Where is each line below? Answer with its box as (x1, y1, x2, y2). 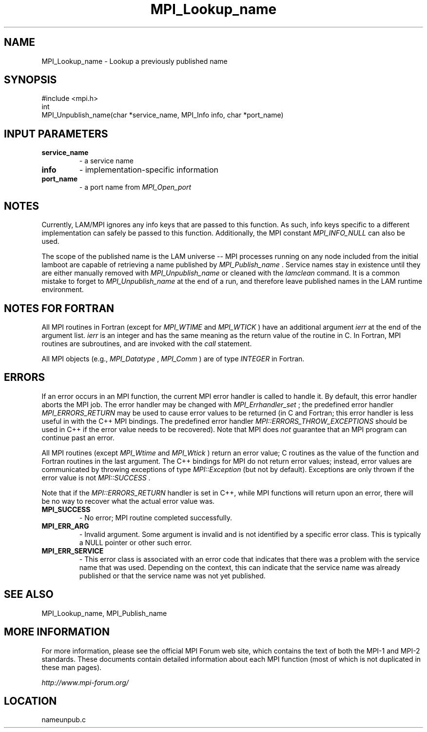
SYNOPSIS (4, 74, 57, 86)
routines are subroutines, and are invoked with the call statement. (41, 339, 252, 348)
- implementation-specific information (79, 165, 218, 175)
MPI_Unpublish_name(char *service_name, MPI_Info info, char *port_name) (41, 111, 284, 119)
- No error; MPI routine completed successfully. (79, 513, 233, 522)
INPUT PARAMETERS (4, 127, 108, 140)
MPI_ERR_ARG (41, 521, 89, 530)
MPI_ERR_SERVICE (41, 546, 104, 555)
